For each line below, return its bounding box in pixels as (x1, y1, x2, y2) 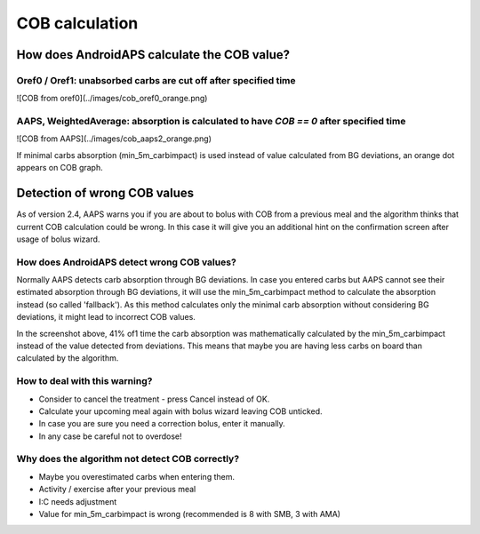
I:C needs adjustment (38, 496, 117, 506)
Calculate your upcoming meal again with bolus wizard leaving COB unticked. (38, 405, 324, 417)
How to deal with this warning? (16, 375, 153, 387)
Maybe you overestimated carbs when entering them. (38, 471, 236, 482)
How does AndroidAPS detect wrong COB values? (16, 256, 237, 268)
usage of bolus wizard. (16, 234, 100, 244)
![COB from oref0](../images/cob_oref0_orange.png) (16, 93, 208, 104)
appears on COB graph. (16, 163, 103, 173)
